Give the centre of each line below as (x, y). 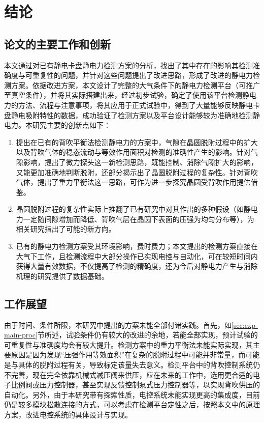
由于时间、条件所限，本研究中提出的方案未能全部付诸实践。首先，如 (118, 325)
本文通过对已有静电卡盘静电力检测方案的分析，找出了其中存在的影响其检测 (128, 65)
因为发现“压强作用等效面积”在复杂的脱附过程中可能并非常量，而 (139, 355)
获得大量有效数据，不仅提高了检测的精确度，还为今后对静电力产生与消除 (137, 266)
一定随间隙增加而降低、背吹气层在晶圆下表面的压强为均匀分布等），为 (139, 219)
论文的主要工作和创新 (57, 44)
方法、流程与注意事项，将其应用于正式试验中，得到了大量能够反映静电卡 (139, 105)
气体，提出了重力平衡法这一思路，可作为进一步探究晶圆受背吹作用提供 (133, 182)
